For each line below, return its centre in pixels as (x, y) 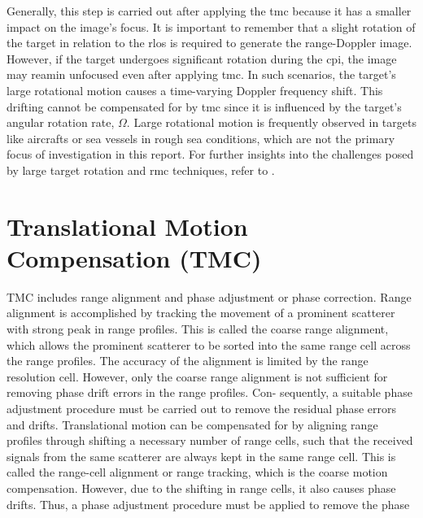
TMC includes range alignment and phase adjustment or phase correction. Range (209, 296)
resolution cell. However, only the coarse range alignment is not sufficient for (197, 376)
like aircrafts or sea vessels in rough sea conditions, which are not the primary (201, 138)
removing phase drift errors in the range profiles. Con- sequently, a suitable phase (209, 392)
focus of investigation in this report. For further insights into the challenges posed (210, 154)
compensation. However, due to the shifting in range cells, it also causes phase (201, 488)
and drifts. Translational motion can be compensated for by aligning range (192, 424)
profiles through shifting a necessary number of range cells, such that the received (210, 440)
